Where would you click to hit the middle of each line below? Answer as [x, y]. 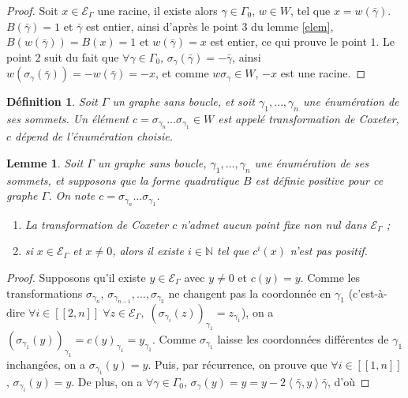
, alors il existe [148, 251]
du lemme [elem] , [292, 26]
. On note [72, 195]
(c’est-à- [368, 293]
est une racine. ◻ [323, 73]
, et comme [182, 73]
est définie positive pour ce [319, 180]
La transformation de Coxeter [97, 224]
